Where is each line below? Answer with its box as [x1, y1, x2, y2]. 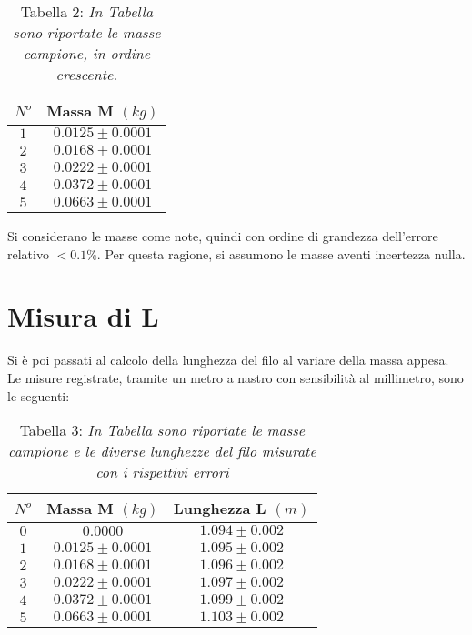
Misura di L [7, 297, 159, 335]
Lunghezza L [173, 498, 266, 519]
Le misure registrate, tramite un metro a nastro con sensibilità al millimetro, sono [7, 368, 464, 387]
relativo [7, 244, 49, 263]
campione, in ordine [23, 43, 151, 64]
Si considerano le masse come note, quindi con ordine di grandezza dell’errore [7, 227, 438, 245]
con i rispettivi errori [95, 461, 229, 483]
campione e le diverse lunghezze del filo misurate [8, 440, 316, 462]
